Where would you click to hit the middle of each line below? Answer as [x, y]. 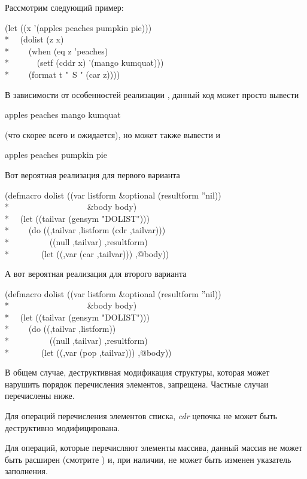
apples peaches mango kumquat [63, 115]
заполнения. [26, 471]
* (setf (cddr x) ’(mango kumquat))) [84, 62]
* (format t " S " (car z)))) [63, 74]
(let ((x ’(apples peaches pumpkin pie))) [78, 27]
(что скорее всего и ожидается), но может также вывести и [113, 134]
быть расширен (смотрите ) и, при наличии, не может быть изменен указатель [148, 459]
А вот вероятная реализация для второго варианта [96, 274]
